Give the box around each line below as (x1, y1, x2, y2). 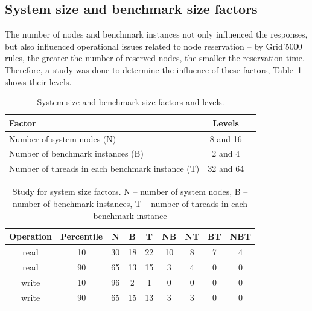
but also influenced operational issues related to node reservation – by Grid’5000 (5, 39, 302, 52)
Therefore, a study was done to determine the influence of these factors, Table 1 (5, 63, 302, 76)
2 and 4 (212, 147, 240, 160)
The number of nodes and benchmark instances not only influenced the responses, (5, 28, 308, 41)
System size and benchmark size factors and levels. (37, 96, 224, 108)
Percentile (60, 230, 103, 243)
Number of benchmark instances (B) (9, 147, 144, 160)
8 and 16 (209, 132, 242, 145)
